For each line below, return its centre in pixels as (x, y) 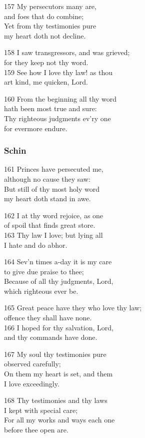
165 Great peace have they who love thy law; (73, 308)
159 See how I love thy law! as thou (58, 72)
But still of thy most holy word (52, 188)
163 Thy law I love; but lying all (53, 235)
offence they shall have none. (48, 318)
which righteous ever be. (41, 291)
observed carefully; (32, 364)
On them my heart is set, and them (58, 374)
